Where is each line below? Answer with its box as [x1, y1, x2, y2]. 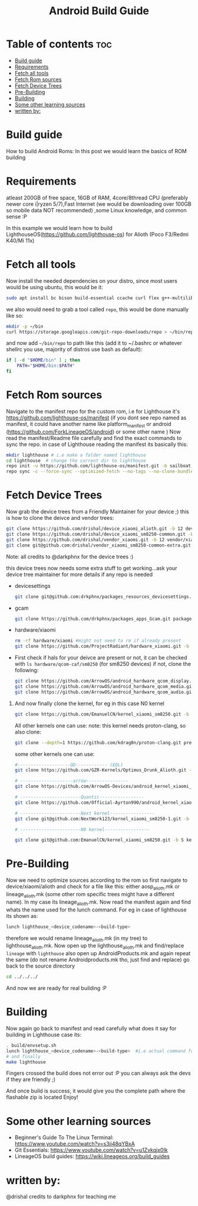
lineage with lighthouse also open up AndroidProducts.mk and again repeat [6, 950, 191, 957]
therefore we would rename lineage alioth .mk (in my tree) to [6, 935, 148, 943]
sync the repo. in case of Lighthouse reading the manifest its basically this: [6, 441, 188, 448]
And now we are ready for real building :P [6, 984, 107, 991]
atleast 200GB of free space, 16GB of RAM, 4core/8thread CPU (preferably [6, 194, 189, 201]
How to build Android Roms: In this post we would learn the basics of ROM [6, 147, 187, 154]
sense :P [6, 213, 28, 220]
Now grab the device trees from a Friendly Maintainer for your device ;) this [6, 508, 190, 515]
